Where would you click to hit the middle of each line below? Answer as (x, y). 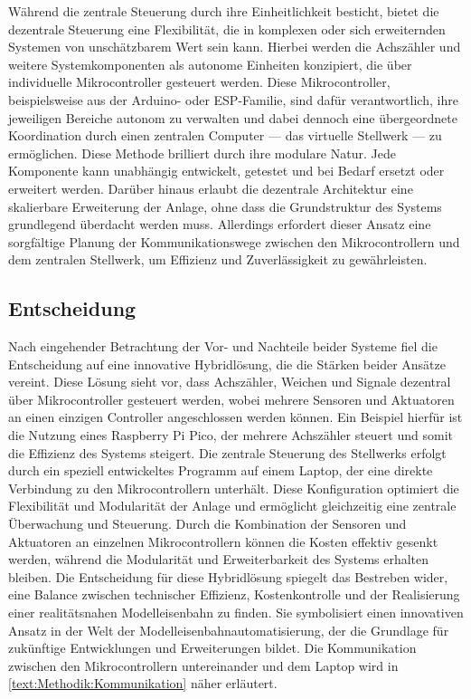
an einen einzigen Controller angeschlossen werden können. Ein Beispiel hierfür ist (235, 417)
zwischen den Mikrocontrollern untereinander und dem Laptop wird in (203, 665)
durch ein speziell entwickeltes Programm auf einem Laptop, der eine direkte (221, 470)
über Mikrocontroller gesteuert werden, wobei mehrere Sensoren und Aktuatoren (231, 399)
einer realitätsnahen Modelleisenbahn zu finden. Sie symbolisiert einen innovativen (236, 613)
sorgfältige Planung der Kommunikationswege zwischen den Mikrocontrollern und (234, 241)
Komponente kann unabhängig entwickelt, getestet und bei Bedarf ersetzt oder (226, 171)
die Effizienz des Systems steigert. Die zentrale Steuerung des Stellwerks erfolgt (227, 452)
